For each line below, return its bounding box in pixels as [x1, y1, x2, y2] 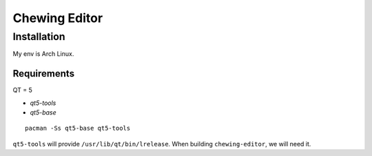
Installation [12, 30, 65, 43]
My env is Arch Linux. [12, 50, 74, 58]
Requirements [12, 68, 75, 79]
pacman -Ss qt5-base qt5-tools [25, 124, 131, 133]
